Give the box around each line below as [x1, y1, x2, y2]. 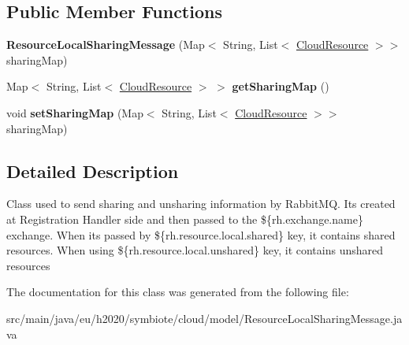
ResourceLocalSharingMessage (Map [6, 36, 205, 53]
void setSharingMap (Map [6, 104, 143, 121]
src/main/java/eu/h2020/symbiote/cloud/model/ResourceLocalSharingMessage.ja [6, 310, 403, 326]
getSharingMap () [232, 78, 329, 95]
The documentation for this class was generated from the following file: [6, 284, 349, 300]
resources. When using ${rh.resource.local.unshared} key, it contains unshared [6, 242, 384, 258]
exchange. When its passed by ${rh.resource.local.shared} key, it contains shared [6, 226, 396, 243]
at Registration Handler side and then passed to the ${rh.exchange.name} [6, 210, 363, 227]
